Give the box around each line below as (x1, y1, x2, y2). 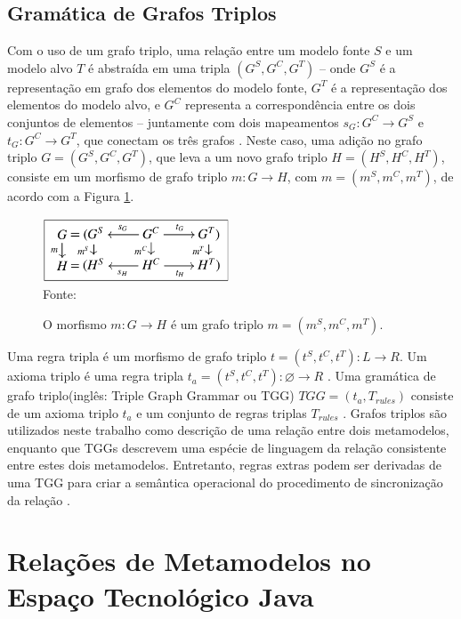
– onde (319, 58, 356, 76)
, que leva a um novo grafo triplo (148, 148, 328, 166)
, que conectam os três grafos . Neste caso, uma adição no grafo (76, 130, 423, 149)
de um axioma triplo (7, 403, 118, 422)
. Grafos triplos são (343, 403, 447, 422)
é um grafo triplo (170, 315, 263, 334)
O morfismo (43, 315, 107, 334)
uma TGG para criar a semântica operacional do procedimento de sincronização (7, 473, 443, 492)
